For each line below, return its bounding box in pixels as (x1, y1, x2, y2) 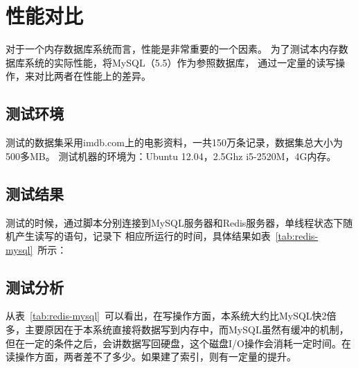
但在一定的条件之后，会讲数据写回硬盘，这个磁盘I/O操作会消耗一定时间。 (6, 335, 341, 350)
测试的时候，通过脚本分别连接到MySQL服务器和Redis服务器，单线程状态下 (6, 215, 343, 229)
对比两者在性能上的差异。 (34, 69, 151, 83)
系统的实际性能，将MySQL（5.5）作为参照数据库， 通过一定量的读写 (24, 55, 336, 69)
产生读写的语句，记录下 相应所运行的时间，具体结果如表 (15, 229, 271, 243)
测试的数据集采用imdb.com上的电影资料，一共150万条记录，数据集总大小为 (6, 135, 343, 150)
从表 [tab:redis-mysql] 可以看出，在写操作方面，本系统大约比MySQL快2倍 (6, 308, 337, 323)
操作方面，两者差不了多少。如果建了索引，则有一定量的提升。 (15, 349, 296, 364)
